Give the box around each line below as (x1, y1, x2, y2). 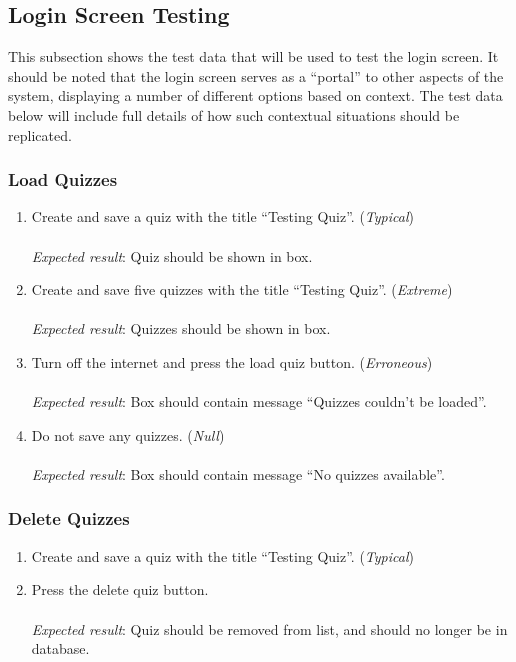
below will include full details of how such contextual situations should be (8, 104, 460, 125)
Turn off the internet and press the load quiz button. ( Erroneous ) (31, 351, 433, 372)
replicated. (8, 124, 72, 145)
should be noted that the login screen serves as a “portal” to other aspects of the (8, 65, 504, 86)
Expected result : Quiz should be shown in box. (31, 245, 313, 266)
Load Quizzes (8, 167, 118, 192)
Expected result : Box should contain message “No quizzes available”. (31, 463, 445, 484)
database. (31, 638, 90, 659)
